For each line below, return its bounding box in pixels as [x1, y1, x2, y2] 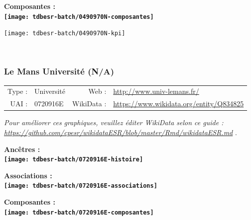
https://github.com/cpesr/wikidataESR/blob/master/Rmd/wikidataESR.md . [4, 127, 237, 137]
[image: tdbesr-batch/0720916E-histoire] [4, 156, 143, 163]
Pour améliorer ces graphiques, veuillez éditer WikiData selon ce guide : [4, 117, 224, 128]
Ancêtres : [4, 144, 40, 154]
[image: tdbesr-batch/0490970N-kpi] [4, 30, 125, 37]
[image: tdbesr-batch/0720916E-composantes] [4, 209, 154, 216]
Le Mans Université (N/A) [4, 65, 115, 77]
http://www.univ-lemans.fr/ [113, 86, 199, 96]
